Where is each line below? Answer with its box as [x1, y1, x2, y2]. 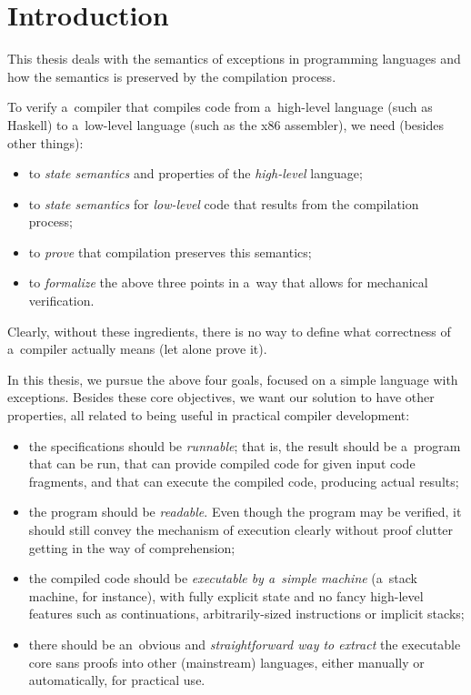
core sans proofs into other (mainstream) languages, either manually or [28, 652, 425, 671]
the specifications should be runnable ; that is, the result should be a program [28, 436, 461, 455]
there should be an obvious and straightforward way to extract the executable [28, 634, 461, 653]
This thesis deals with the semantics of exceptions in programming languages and [7, 49, 461, 68]
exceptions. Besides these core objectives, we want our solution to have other [7, 388, 435, 407]
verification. [28, 291, 95, 310]
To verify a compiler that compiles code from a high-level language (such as [7, 97, 433, 116]
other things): [7, 133, 84, 152]
